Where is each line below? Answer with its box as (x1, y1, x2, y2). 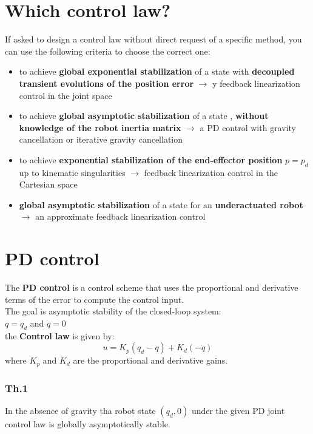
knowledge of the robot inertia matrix (19, 121, 181, 134)
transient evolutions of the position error (19, 76, 194, 89)
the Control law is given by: (5, 329, 115, 342)
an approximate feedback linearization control (35, 210, 206, 223)
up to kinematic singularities (19, 166, 126, 178)
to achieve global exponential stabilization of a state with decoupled (19, 65, 295, 78)
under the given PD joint (191, 404, 285, 417)
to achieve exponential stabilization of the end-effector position (19, 153, 283, 166)
